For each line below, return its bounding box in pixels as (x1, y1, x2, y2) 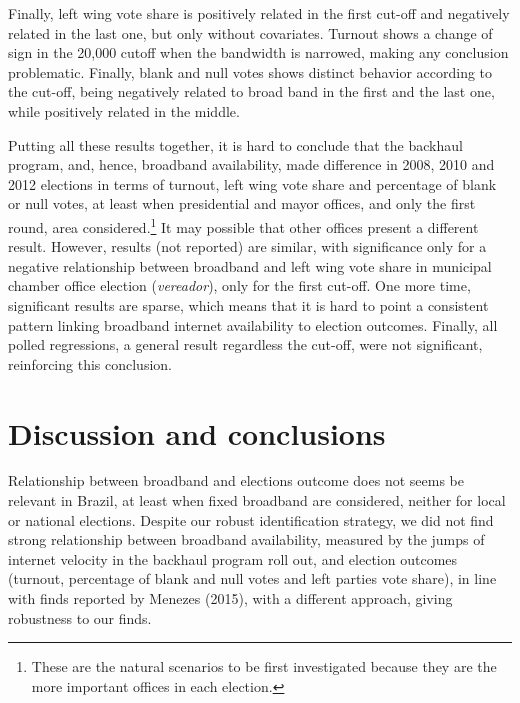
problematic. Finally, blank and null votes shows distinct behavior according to (8, 61, 493, 82)
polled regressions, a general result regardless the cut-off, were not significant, (8, 334, 483, 355)
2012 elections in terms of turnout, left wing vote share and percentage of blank (8, 173, 497, 194)
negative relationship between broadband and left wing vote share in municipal (8, 255, 492, 276)
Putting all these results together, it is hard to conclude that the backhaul (8, 134, 463, 155)
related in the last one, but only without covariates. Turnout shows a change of (8, 22, 493, 43)
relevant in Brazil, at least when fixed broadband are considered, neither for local (8, 490, 506, 511)
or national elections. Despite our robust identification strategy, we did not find (8, 509, 494, 530)
